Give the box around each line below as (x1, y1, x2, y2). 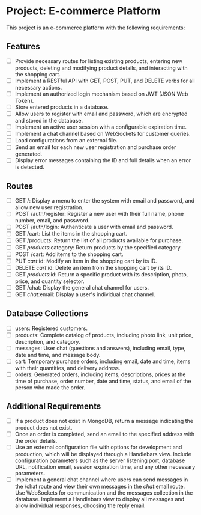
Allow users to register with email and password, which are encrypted (14, 110, 188, 117)
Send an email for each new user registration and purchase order (14, 144, 176, 151)
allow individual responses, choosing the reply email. (14, 502, 146, 509)
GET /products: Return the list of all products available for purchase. (14, 237, 184, 244)
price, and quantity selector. (14, 278, 85, 285)
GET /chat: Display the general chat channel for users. (14, 284, 149, 291)
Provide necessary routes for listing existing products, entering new (14, 57, 183, 64)
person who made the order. (14, 384, 86, 391)
